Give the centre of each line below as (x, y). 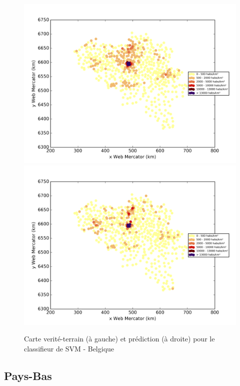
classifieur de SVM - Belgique (69, 348)
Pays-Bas (28, 375)
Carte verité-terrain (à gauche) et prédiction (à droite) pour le (119, 339)
